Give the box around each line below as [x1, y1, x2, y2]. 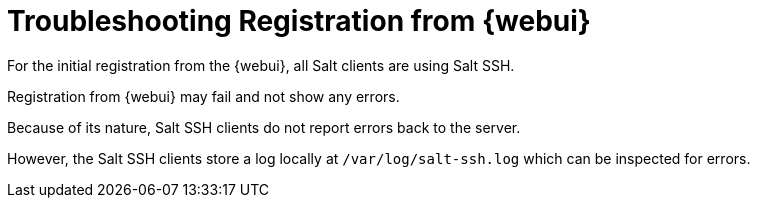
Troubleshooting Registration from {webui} [7, 4, 591, 38]
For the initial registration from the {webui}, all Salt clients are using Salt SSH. [7, 56, 515, 74]
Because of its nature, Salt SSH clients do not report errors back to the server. [7, 118, 521, 136]
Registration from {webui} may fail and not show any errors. [7, 87, 400, 105]
